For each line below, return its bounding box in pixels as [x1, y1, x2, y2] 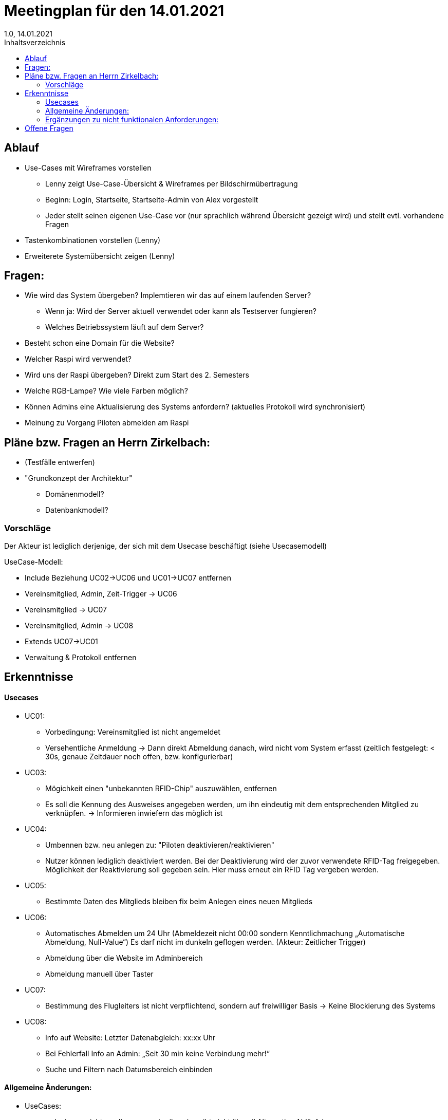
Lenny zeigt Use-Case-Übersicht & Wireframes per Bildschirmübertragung [45, 179, 298, 188]
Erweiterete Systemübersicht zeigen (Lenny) [25, 251, 175, 260]
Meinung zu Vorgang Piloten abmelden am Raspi [25, 418, 189, 427]
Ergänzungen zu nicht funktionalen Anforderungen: [45, 115, 219, 124]
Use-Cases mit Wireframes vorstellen [25, 163, 152, 172]
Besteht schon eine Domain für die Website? [25, 339, 175, 348]
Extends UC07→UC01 [25, 637, 98, 646]
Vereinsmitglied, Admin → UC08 [25, 621, 134, 630]
